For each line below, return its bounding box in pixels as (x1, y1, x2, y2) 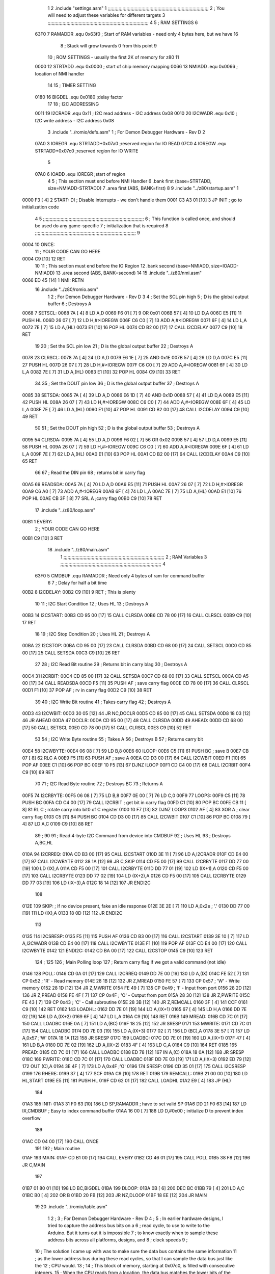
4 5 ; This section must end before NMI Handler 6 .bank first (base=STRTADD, (47, 178, 212, 184)
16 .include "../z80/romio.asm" (35, 286, 99, 293)
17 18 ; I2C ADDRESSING (47, 101, 99, 107)
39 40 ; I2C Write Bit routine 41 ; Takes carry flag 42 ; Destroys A (35, 699, 171, 705)
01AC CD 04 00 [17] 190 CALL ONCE (22, 1138, 99, 1144)
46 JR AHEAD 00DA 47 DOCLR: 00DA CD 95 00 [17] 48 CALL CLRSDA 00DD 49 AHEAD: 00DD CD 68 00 (22, 718, 243, 724)
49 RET (22, 413, 38, 419)
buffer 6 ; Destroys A (47, 301, 92, 307)
